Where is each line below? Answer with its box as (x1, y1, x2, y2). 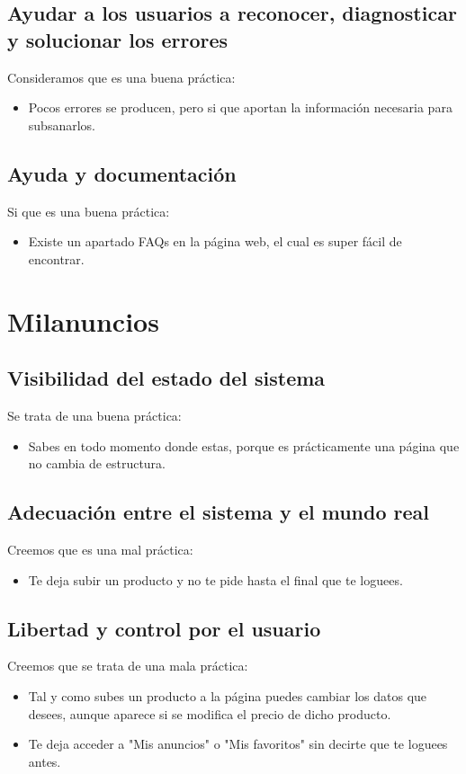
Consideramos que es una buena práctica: (7, 67, 236, 86)
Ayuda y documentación (7, 159, 237, 187)
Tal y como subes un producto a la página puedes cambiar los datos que (28, 686, 427, 705)
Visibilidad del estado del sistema (7, 364, 326, 392)
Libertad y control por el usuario (7, 614, 321, 642)
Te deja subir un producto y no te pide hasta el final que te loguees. (28, 570, 403, 589)
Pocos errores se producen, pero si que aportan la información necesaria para (28, 98, 453, 117)
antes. (28, 752, 61, 770)
